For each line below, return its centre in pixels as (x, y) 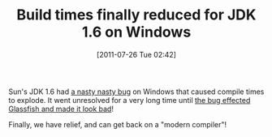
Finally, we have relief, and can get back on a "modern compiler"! (118, 124)
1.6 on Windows (136, 32)
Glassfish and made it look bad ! (61, 109)
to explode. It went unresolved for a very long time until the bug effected (130, 100)
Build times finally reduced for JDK (136, 15)
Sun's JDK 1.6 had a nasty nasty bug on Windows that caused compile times (136, 92)
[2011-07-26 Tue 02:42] (136, 54)
